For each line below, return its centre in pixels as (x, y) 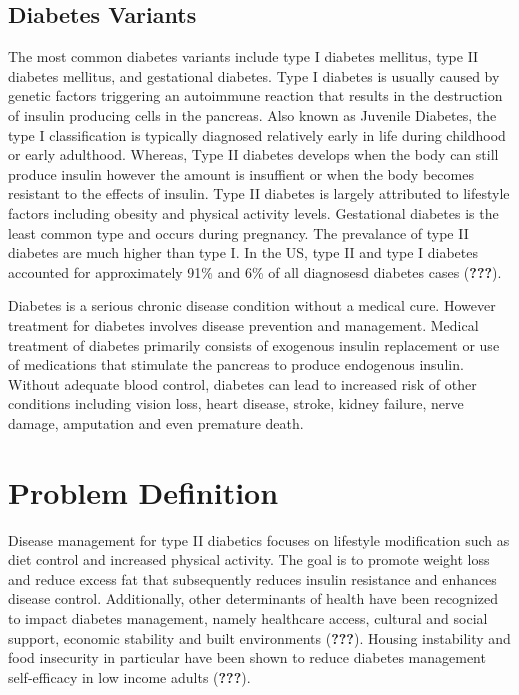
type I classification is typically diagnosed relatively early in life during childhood (257, 134)
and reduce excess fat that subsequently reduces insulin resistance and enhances (252, 578)
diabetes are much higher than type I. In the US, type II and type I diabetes (243, 252)
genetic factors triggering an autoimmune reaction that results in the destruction (255, 95)
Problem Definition (143, 491)
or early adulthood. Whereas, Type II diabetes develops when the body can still (253, 154)
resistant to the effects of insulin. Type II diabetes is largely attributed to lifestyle (259, 193)
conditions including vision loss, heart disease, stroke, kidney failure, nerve (236, 403)
